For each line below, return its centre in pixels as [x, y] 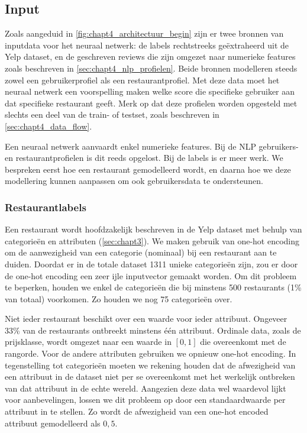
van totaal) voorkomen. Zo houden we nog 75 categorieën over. [119, 298]
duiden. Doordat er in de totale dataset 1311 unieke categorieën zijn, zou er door [151, 264]
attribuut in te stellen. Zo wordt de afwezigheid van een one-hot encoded [137, 411]
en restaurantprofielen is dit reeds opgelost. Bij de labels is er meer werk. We [144, 158]
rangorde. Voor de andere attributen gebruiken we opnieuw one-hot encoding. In [151, 353]
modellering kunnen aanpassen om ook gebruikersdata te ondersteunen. [134, 181]
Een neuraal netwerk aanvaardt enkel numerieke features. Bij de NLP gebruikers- [152, 146]
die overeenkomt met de [243, 342]
